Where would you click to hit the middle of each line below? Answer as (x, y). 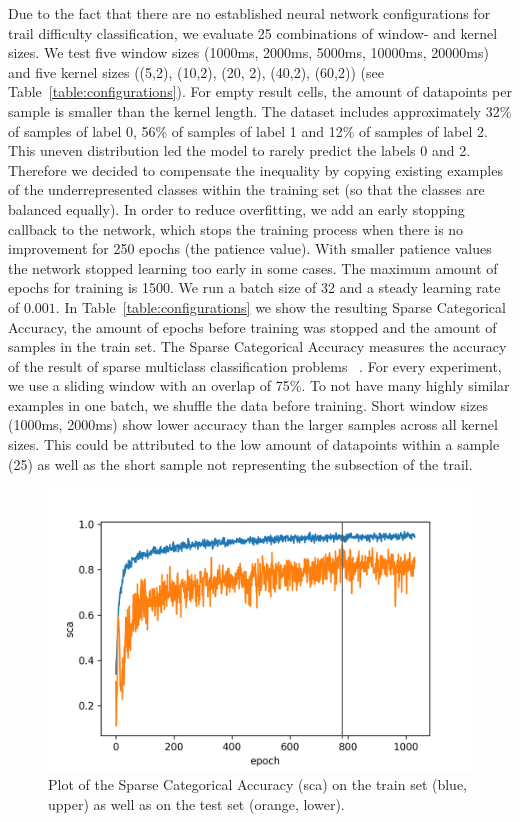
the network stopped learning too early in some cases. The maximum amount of (253, 267)
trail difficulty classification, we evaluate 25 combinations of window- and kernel (253, 32)
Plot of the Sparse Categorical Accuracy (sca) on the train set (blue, (258, 784)
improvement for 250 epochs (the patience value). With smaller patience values (250, 248)
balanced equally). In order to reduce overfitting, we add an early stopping (236, 208)
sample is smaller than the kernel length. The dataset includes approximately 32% (260, 110)
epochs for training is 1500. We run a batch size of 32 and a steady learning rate (254, 287)
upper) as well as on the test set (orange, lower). (196, 803)
